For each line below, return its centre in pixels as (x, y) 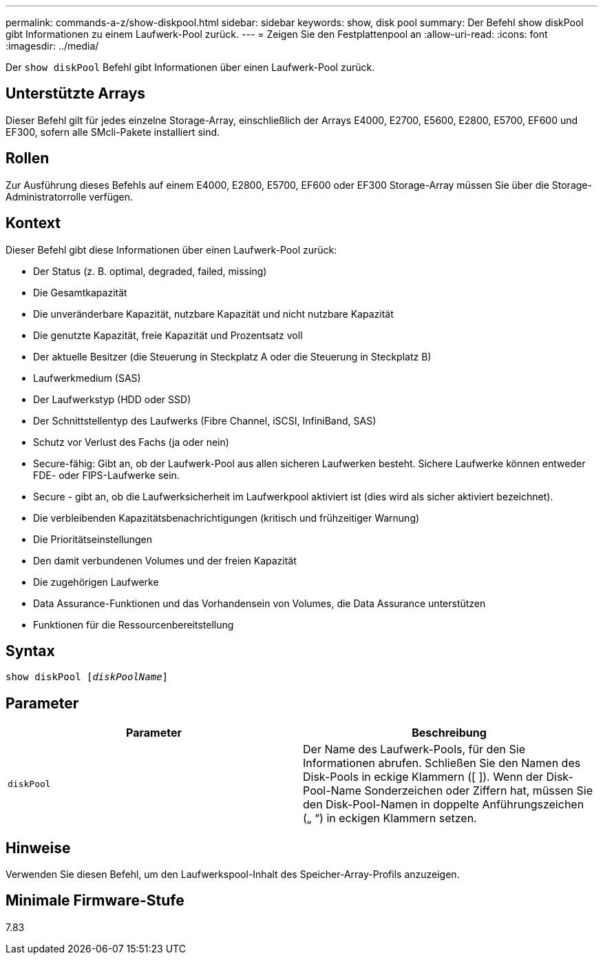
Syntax (30, 651)
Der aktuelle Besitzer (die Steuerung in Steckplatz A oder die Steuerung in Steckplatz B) (232, 356)
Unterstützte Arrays (76, 94)
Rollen (28, 159)
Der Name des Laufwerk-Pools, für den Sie (414, 749)
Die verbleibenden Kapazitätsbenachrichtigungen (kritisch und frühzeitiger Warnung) (226, 518)
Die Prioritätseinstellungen (93, 539)
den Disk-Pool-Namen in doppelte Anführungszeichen (444, 805)
